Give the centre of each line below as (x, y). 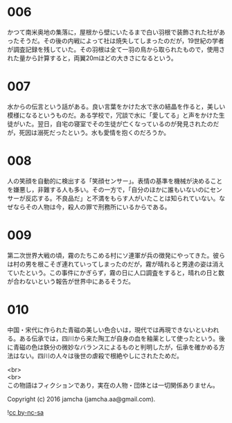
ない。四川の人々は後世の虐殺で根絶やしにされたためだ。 (101, 355)
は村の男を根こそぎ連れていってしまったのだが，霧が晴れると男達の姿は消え (116, 264)
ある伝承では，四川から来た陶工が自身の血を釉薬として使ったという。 (119, 338)
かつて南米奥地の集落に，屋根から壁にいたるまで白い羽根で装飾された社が (113, 32)
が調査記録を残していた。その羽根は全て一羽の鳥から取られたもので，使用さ (116, 49)
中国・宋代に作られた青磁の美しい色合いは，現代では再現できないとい (107, 330)
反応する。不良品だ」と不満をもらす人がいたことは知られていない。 (122, 198)
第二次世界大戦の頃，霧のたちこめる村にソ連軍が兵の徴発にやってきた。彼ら (116, 255)
